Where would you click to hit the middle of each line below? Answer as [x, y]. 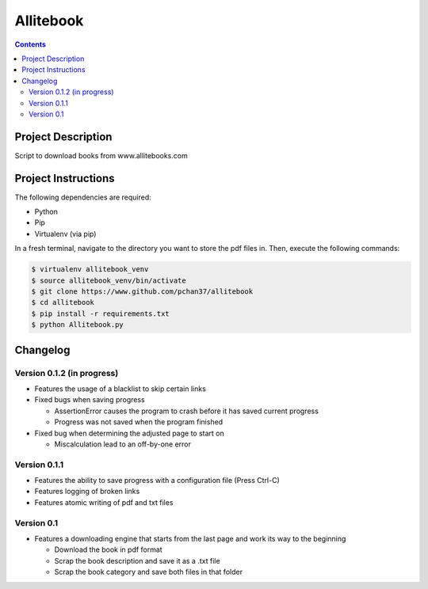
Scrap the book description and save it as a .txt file [138, 560]
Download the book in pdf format [108, 549]
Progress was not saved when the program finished [139, 422]
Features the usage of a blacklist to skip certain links [120, 389]
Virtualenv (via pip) [65, 234]
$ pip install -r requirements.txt [100, 313]
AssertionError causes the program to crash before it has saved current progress [186, 411]
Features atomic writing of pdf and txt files [104, 502]
